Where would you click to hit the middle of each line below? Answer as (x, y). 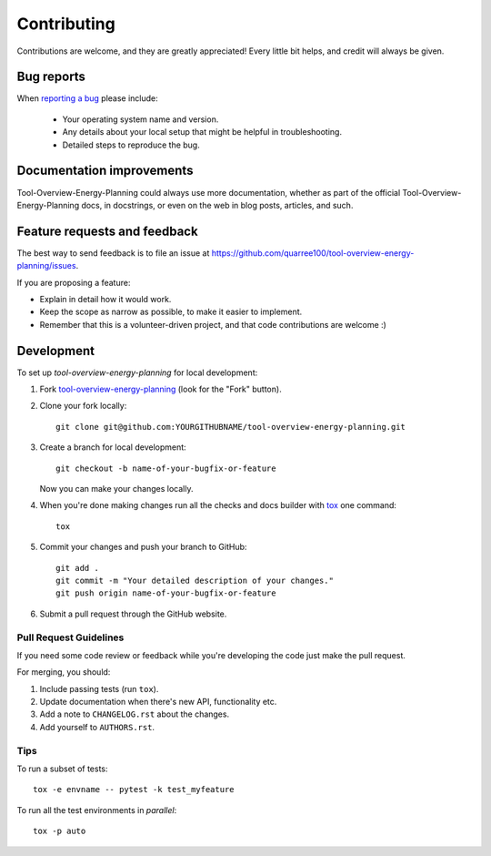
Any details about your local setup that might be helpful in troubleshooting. (202, 132)
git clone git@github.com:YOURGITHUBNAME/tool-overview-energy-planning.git (231, 427)
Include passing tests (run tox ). (99, 688)
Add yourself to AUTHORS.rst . (97, 727)
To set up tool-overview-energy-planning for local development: (137, 372)
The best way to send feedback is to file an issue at (113, 253)
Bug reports (51, 77)
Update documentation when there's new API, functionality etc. (158, 702)
